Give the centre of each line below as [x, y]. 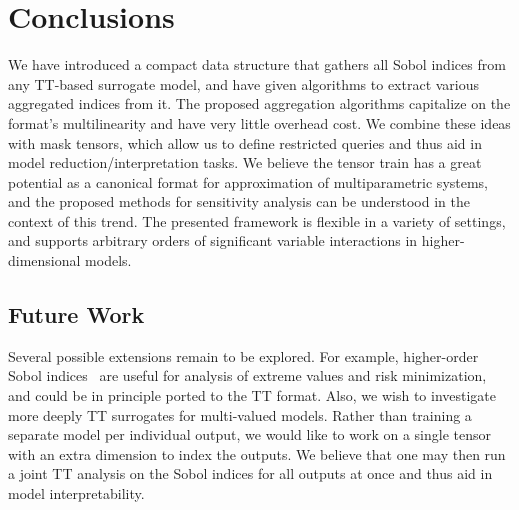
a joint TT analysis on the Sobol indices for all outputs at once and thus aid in [250, 473]
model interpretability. [76, 493]
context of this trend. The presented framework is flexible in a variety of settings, [257, 220]
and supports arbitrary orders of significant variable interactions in [213, 240]
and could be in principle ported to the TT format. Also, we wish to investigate [252, 395]
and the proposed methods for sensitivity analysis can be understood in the [239, 201]
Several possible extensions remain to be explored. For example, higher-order [243, 355]
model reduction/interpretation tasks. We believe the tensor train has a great [245, 162]
